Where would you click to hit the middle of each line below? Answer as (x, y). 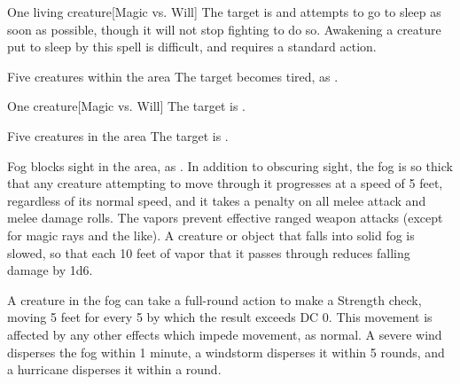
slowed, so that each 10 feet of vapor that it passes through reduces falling (209, 252)
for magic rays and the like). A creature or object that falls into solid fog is (211, 235)
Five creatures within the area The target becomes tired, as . (173, 76)
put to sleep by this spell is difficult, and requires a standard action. (192, 47)
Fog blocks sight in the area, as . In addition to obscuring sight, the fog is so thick (230, 165)
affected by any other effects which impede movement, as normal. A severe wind (225, 334)
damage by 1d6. (50, 270)
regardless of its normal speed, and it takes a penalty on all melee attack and (217, 200)
